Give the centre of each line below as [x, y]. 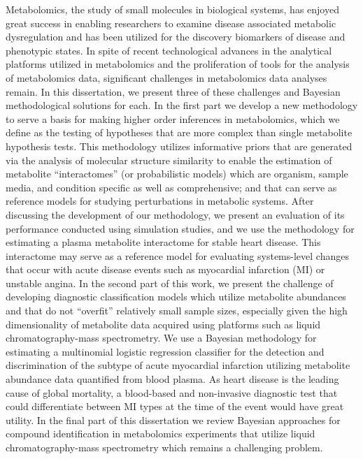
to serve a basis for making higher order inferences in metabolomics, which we [173, 118]
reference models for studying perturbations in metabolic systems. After [160, 201]
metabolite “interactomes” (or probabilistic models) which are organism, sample [177, 174]
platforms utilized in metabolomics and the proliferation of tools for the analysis [178, 64]
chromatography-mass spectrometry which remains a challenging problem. [164, 447]
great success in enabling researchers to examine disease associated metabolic [171, 23]
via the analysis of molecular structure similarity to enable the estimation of [169, 160]
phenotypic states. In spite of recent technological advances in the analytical [169, 50]
